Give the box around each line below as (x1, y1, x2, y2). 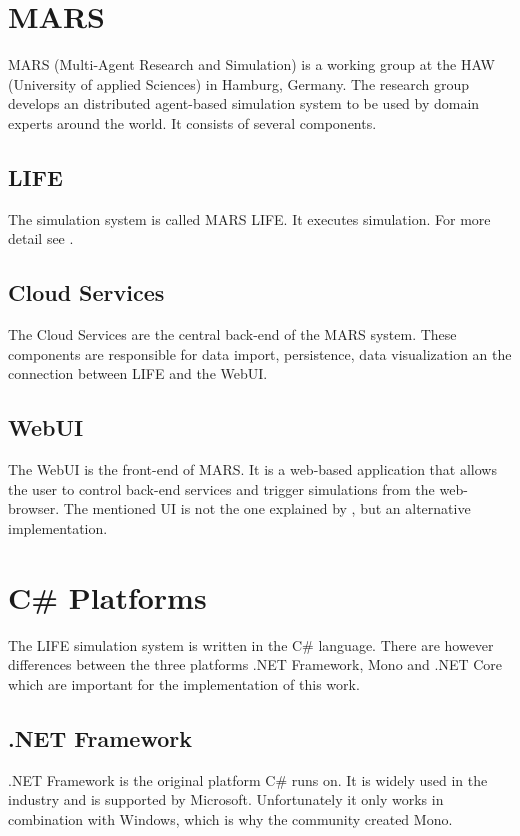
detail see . (8, 228, 74, 249)
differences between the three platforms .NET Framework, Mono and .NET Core (8, 654, 503, 675)
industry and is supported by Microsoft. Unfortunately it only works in (8, 789, 444, 810)
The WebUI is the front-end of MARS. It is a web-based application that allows (8, 459, 497, 480)
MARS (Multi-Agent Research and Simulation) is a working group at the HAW (8, 54, 495, 75)
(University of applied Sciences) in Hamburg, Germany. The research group (8, 73, 470, 94)
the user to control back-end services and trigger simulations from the (8, 478, 435, 499)
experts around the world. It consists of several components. (8, 112, 377, 133)
